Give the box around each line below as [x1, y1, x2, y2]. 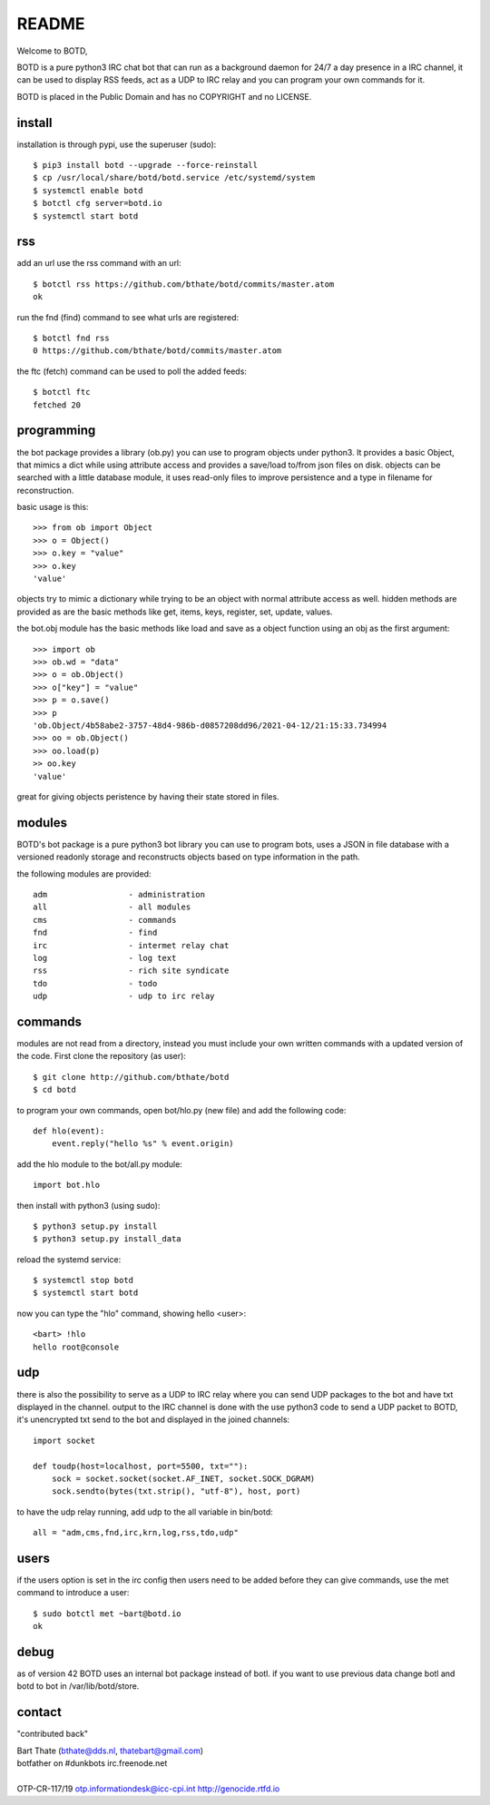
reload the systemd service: [16, 1253, 122, 1265]
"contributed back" [16, 1729, 89, 1740]
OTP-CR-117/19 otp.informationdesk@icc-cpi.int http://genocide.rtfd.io [16, 1783, 280, 1794]
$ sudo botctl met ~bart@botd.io [33, 1608, 181, 1619]
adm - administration [33, 889, 206, 899]
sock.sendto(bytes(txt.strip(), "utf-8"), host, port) [51, 1486, 301, 1496]
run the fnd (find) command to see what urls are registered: [16, 311, 240, 322]
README [16, 14, 85, 34]
